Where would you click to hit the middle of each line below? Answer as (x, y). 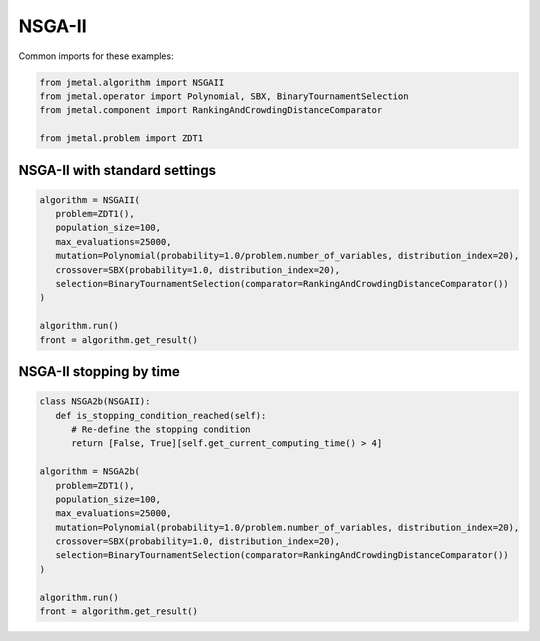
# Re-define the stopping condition (161, 429)
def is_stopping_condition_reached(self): (161, 415)
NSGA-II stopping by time (99, 371)
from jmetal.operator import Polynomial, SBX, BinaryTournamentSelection (224, 96)
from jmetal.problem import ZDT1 (121, 138)
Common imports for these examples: (96, 56)
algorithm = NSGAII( (89, 199)
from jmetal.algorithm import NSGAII (132, 82)
